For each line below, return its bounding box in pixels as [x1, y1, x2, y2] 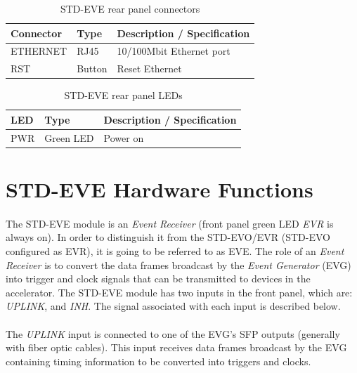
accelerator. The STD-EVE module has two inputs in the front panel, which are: [6, 284, 353, 299]
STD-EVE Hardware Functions [6, 175, 313, 204]
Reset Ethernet [117, 61, 182, 76]
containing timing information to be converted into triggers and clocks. [6, 353, 311, 368]
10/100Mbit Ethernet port [117, 44, 231, 58]
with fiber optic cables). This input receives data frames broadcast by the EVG [6, 340, 347, 355]
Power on [103, 130, 144, 145]
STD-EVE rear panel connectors [60, 1, 200, 15]
